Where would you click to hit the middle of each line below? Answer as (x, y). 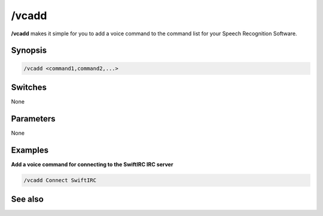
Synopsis (29, 51)
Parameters (33, 119)
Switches (29, 87)
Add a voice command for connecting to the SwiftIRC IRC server (92, 164)
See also (28, 200)
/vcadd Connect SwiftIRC (60, 180)
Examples (30, 150)
